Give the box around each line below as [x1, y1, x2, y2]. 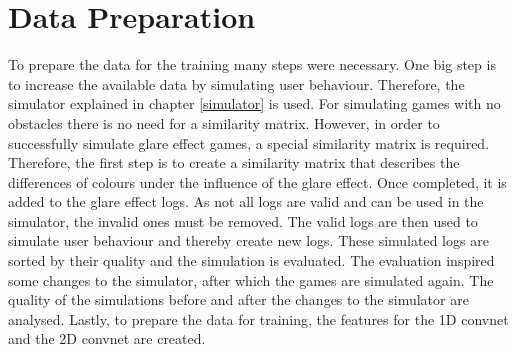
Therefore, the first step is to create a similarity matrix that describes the [8, 152, 460, 173]
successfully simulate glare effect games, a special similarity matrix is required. [8, 132, 490, 153]
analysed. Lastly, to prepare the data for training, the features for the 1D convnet [8, 308, 509, 329]
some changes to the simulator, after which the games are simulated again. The [8, 269, 494, 290]
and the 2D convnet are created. [8, 328, 206, 349]
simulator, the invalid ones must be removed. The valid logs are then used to [8, 210, 478, 231]
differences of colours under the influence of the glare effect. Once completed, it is [8, 171, 507, 192]
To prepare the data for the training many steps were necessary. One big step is [8, 54, 496, 75]
